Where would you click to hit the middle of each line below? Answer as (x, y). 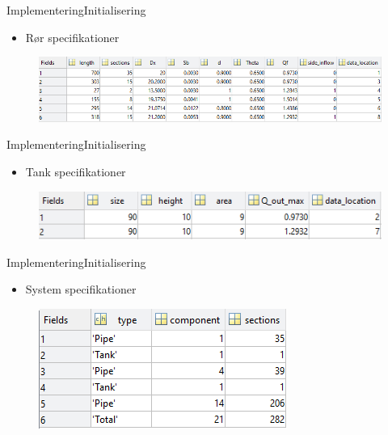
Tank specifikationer (76, 172)
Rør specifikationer (72, 37)
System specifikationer (81, 289)
